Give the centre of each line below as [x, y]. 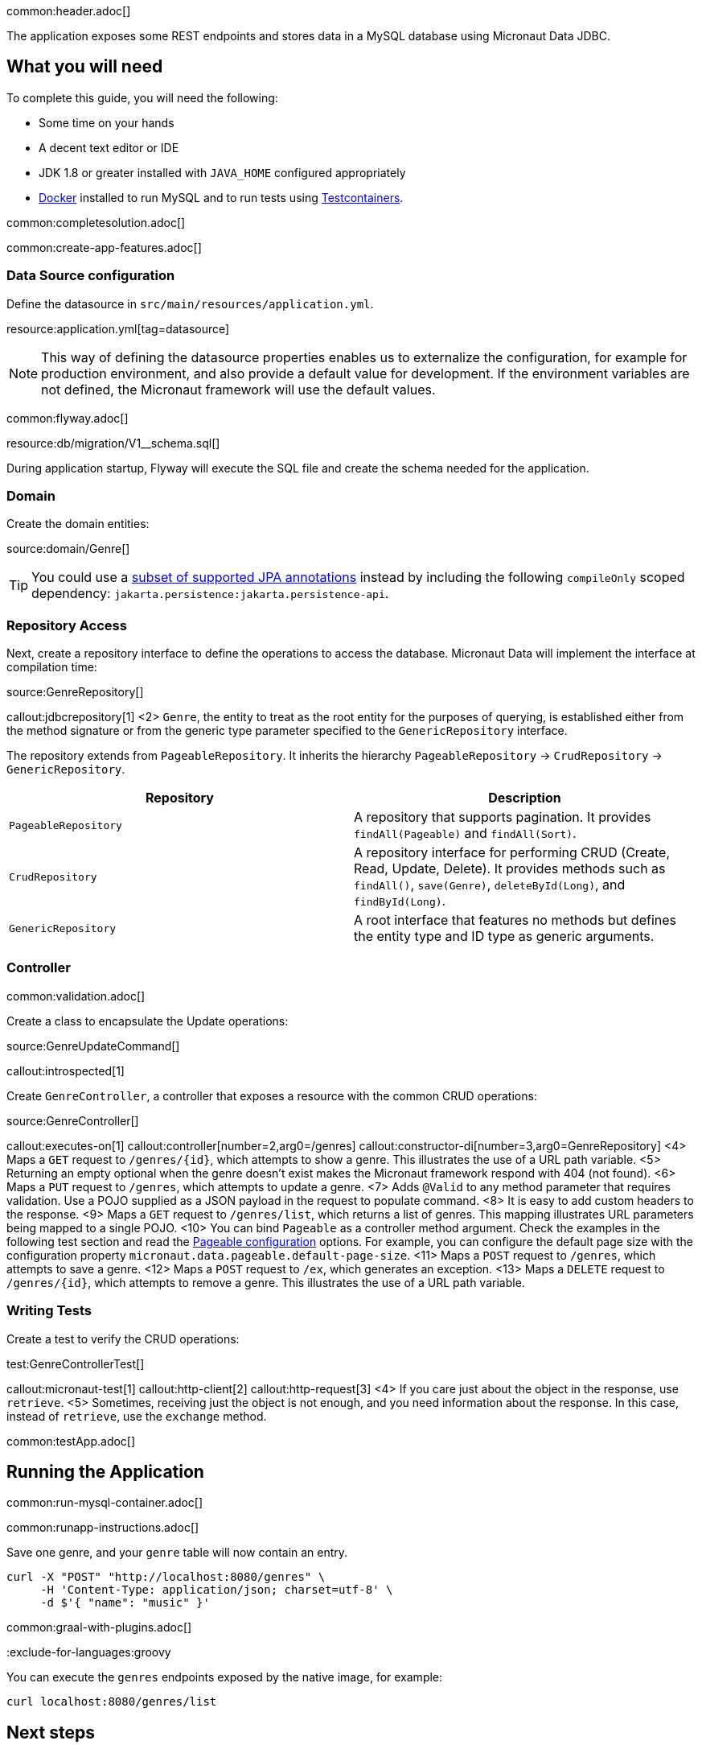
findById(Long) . [400, 901]
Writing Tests [49, 1311]
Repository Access [67, 625]
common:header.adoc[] [69, 11]
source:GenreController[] [73, 1120]
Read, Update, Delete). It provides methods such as [510, 869]
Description [525, 798]
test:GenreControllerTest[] [76, 1363]
